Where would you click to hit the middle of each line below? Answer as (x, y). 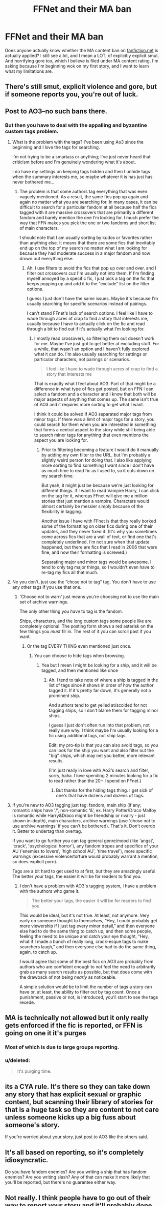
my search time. (58, 476)
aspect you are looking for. (61, 440)
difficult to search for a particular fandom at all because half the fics (88, 207)
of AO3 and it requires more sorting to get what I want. (89, 405)
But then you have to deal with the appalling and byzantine (76, 125)
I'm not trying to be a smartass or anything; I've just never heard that (81, 157)
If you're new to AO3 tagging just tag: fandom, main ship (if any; (77, 805)
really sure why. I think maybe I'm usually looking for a (103, 730)
